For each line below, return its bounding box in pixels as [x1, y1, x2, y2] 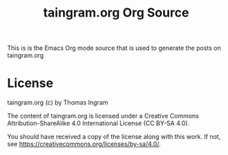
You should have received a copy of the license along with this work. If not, [7, 133, 221, 141]
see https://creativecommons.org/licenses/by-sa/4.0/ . [7, 140, 161, 148]
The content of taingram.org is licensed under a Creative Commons [7, 112, 199, 120]
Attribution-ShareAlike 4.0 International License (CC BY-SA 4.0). [7, 119, 190, 127]
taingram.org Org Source [43, 5, 189, 21]
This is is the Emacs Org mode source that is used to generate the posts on [7, 44, 221, 53]
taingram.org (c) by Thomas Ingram [7, 98, 108, 107]
